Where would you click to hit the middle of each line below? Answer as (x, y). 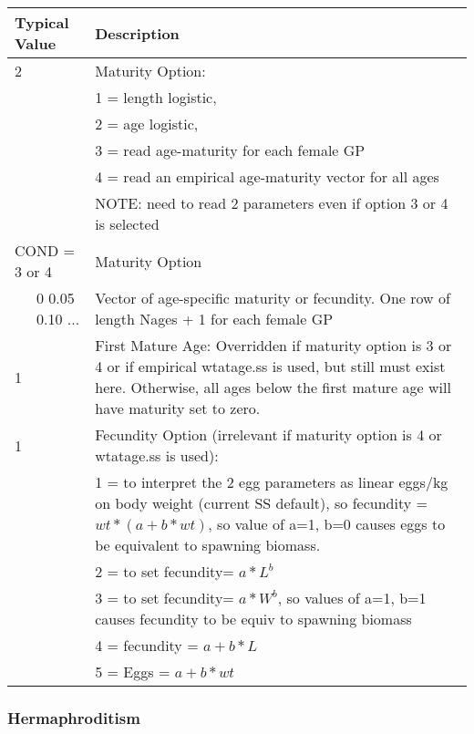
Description (137, 33)
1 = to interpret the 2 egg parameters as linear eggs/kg (272, 482)
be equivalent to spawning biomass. (208, 545)
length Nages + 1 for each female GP (214, 319)
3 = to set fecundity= (165, 598)
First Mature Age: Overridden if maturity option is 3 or (273, 345)
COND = (45, 250)
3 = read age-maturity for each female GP (230, 150)
